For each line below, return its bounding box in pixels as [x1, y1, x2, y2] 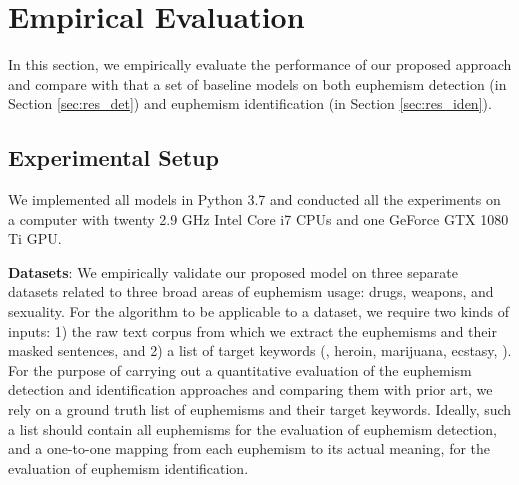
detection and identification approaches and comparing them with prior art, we [8, 379, 493, 400]
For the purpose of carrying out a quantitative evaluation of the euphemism [8, 359, 472, 380]
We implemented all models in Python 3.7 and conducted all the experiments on [8, 189, 501, 210]
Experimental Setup [8, 142, 219, 173]
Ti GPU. [8, 228, 62, 249]
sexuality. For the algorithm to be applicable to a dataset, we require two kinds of [8, 301, 510, 322]
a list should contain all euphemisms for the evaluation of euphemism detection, [8, 418, 497, 439]
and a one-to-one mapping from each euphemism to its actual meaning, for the [8, 438, 491, 459]
